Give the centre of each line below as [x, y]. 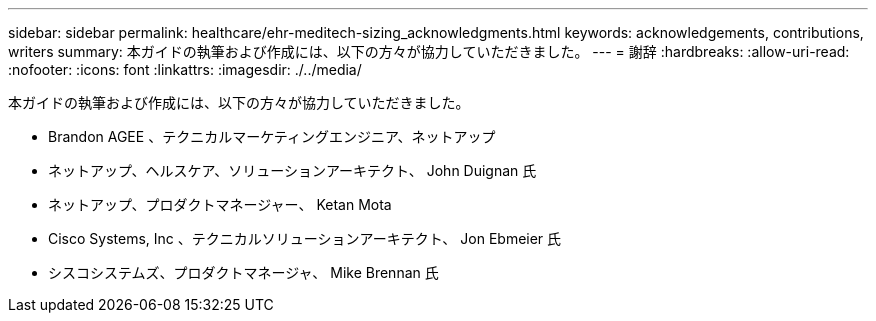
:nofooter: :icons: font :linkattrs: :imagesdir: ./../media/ [185, 69]
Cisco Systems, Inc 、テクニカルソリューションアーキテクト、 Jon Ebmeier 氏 [305, 238]
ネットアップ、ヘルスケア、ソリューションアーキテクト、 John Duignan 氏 [292, 170]
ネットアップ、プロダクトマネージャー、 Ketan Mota [220, 204]
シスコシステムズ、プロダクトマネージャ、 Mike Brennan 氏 [243, 272]
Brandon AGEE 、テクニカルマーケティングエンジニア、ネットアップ [272, 136]
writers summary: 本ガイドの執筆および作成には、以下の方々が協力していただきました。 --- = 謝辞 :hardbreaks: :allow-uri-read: [429, 51]
